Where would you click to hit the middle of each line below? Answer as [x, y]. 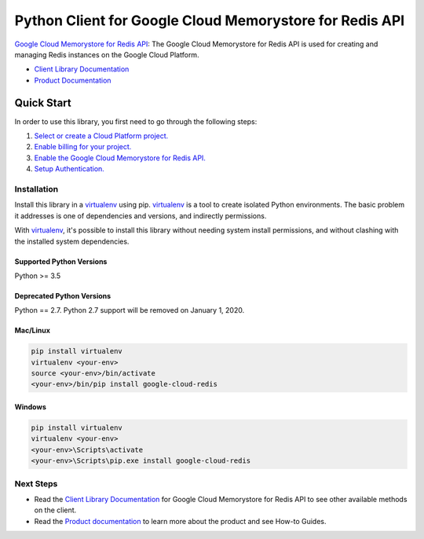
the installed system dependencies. [72, 241]
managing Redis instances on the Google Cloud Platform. [107, 54]
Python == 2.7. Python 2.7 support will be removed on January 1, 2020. [130, 310]
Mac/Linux [33, 331]
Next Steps [36, 483]
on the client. [55, 510]
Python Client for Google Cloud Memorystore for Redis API [210, 20]
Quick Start [43, 103]
